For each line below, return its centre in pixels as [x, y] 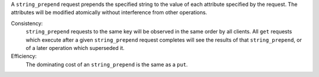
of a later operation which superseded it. [75, 48]
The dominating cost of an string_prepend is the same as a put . [107, 64]
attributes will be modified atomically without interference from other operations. [109, 12]
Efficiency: [24, 56]
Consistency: [27, 23]
